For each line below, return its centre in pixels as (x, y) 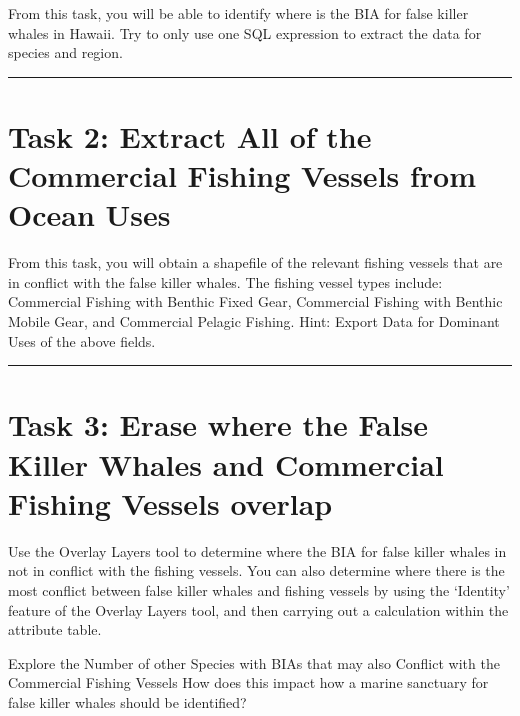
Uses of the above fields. (82, 340)
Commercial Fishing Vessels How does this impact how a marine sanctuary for (248, 682)
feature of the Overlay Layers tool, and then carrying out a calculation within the (258, 609)
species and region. (65, 52)
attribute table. (55, 629)
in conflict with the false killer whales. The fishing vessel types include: (225, 281)
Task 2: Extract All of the (190, 135)
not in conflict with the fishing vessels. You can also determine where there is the (256, 570)
